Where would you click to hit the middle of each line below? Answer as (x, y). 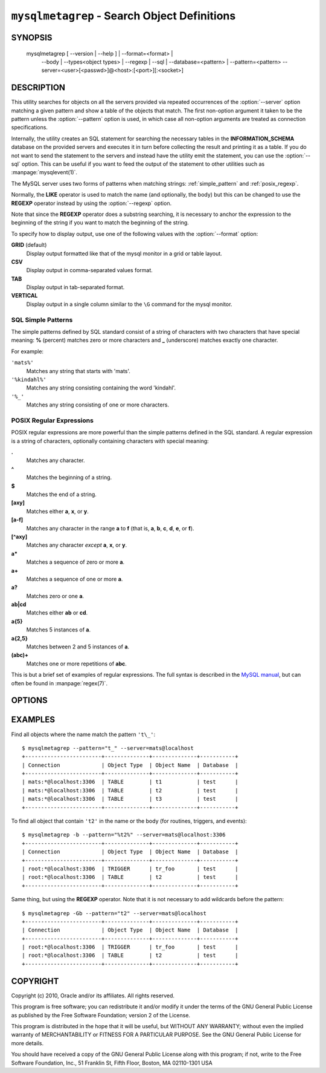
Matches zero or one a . (55, 596)
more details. (27, 1043)
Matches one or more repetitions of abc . (76, 664)
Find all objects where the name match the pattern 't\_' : (83, 734)
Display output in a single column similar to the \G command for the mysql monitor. (129, 304)
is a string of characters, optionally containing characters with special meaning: (110, 441)
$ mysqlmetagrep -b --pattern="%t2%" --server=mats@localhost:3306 (124, 835)
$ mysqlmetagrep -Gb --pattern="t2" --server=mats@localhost (114, 913)
